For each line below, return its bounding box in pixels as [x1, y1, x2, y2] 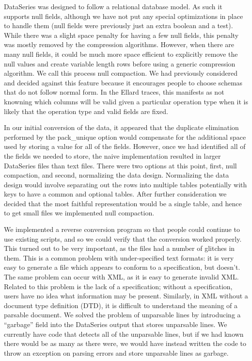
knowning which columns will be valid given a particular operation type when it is [4, 96, 248, 106]
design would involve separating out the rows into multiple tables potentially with [4, 179, 247, 189]
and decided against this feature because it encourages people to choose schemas [4, 77, 243, 87]
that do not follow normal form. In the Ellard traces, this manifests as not [4, 87, 224, 97]
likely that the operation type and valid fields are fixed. [4, 106, 168, 116]
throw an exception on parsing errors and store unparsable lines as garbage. [4, 347, 229, 358]
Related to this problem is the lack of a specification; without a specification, [4, 281, 233, 291]
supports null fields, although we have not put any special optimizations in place [4, 11, 243, 21]
